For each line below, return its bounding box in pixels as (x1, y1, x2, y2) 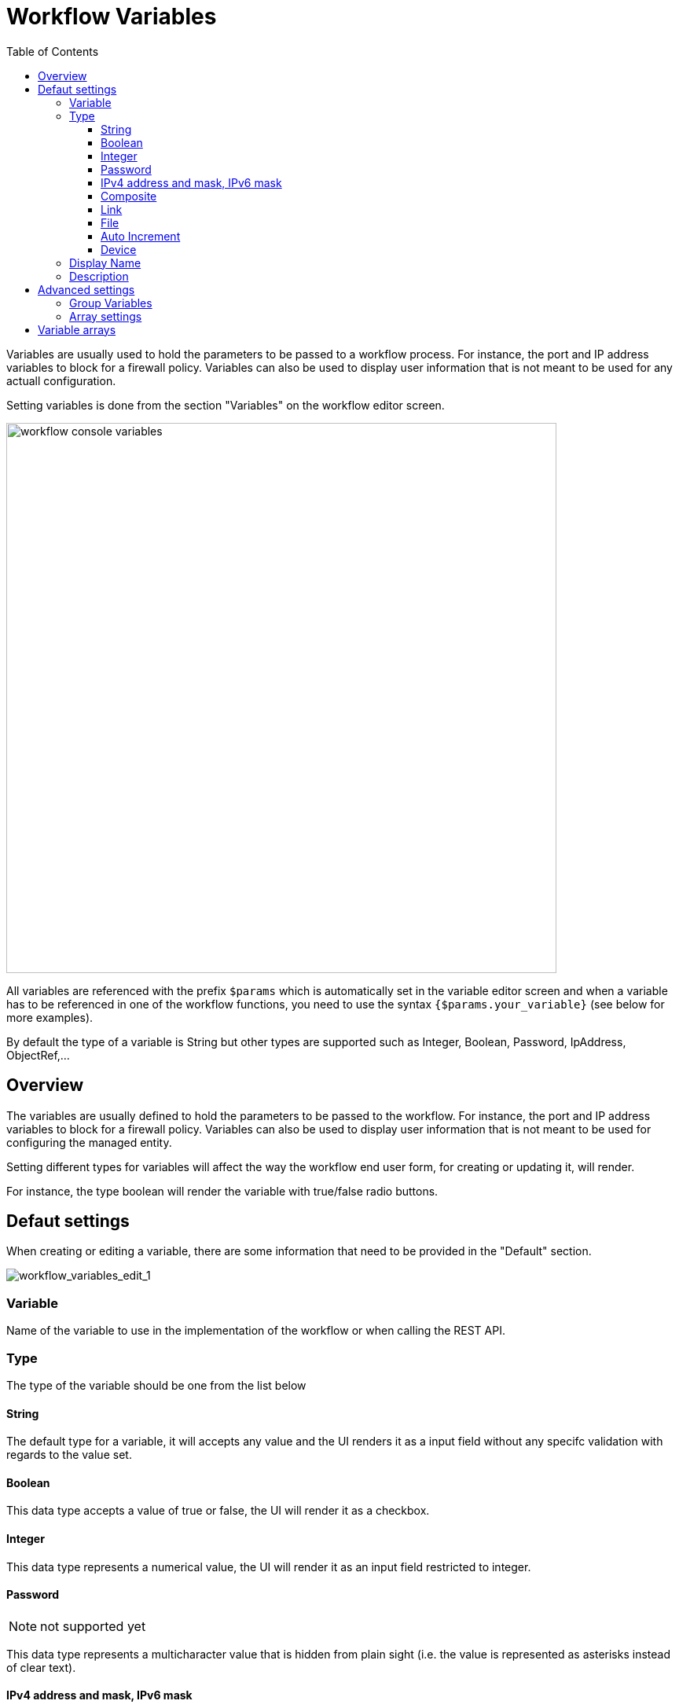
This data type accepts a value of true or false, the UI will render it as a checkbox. (6, 1504, 430, 1518)
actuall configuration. (6, 373, 116, 388)
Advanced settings (38, 282, 135, 296)
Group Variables (69, 296, 152, 310)
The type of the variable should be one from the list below (6, 1378, 306, 1392)
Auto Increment (101, 229, 181, 243)
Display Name (69, 255, 141, 270)
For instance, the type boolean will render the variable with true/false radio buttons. (6, 1184, 439, 1198)
